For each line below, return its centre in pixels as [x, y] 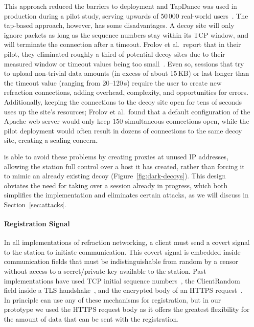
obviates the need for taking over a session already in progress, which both [116, 185]
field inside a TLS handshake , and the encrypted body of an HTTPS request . [123, 290]
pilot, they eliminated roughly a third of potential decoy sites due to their [115, 54]
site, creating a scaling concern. [51, 140]
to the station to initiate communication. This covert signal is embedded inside [122, 251]
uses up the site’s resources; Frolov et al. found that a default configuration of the [127, 111]
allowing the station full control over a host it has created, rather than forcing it [124, 166]
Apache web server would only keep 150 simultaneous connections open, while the [127, 121]
